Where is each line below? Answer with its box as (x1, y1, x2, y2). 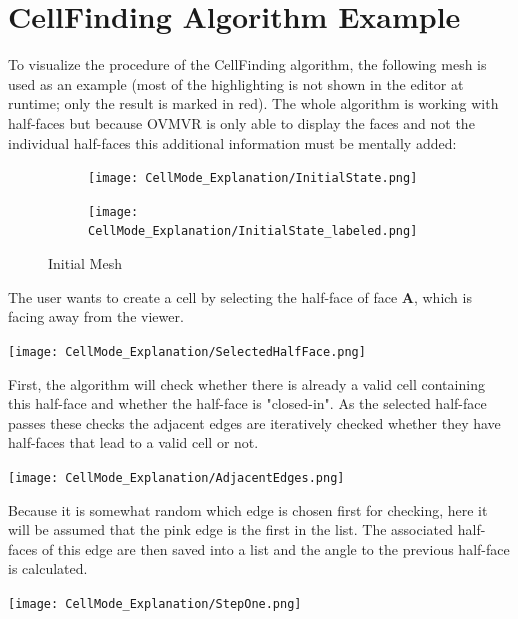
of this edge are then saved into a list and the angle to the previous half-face (41, 538, 510, 559)
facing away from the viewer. (8, 306, 184, 327)
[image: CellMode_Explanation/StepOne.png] (8, 596, 302, 611)
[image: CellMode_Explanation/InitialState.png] (88, 171, 418, 186)
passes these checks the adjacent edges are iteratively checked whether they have (8, 412, 501, 433)
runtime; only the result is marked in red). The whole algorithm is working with (8, 93, 499, 114)
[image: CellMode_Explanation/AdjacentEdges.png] (8, 470, 345, 485)
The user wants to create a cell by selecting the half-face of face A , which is (8, 286, 472, 307)
